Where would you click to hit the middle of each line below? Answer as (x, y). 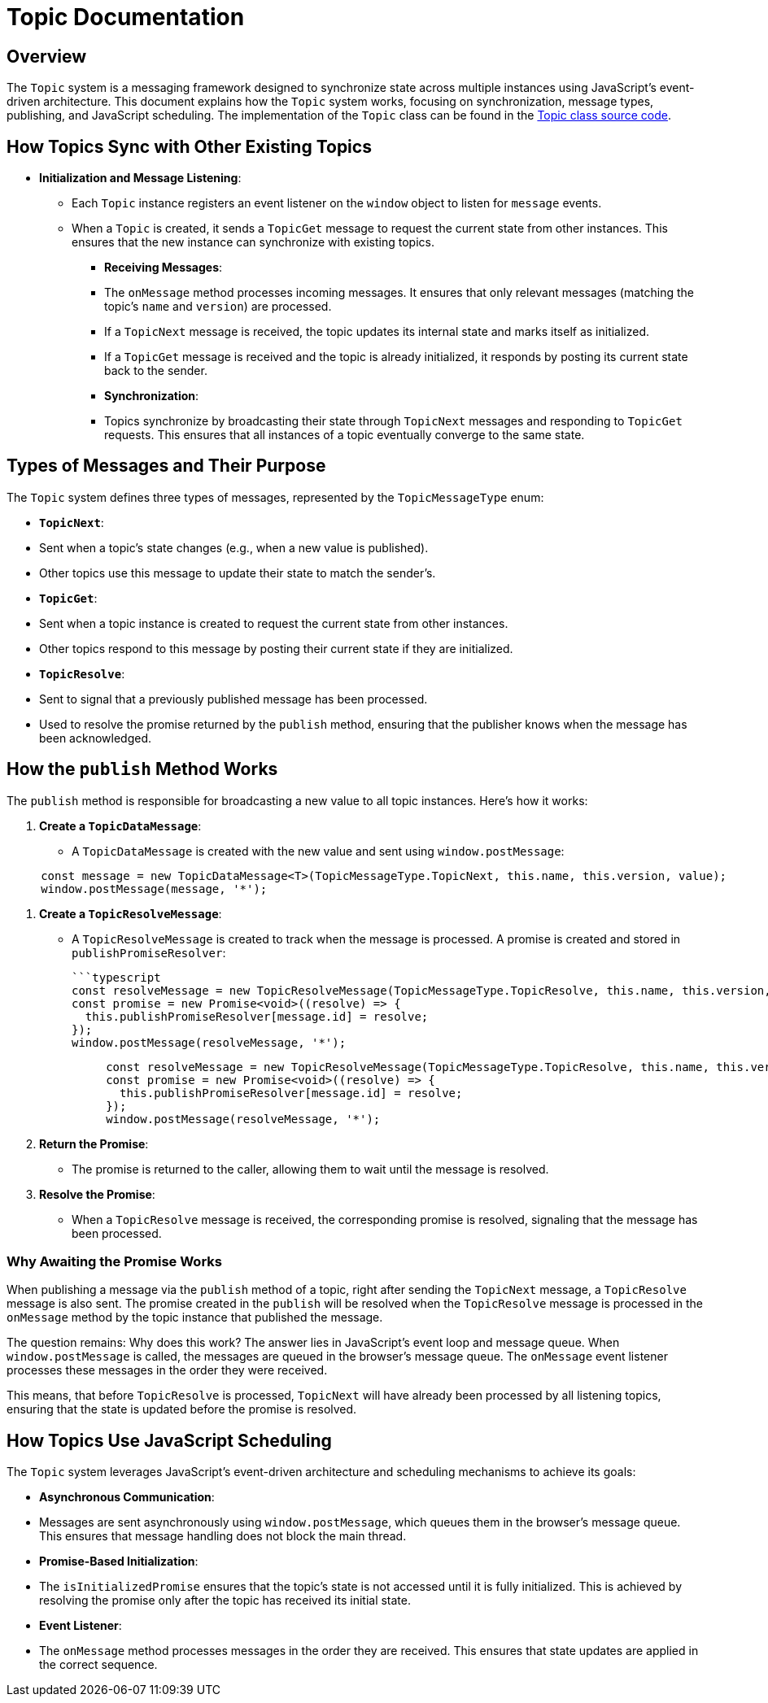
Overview (47, 56)
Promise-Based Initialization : (119, 1561)
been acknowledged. (95, 738)
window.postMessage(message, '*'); (154, 889)
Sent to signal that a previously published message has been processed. (233, 699)
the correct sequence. (98, 1665)
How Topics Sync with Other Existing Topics (189, 146)
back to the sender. (156, 371)
